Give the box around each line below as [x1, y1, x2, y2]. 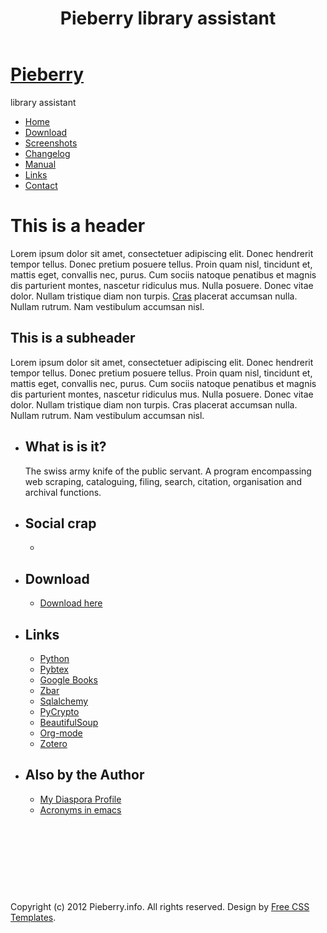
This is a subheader [10, 330, 136, 347]
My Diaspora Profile [39, 793, 122, 805]
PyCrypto [39, 705, 80, 717]
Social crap [24, 515, 97, 532]
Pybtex [39, 663, 69, 675]
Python [39, 652, 70, 664]
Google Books [39, 673, 98, 686]
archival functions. [24, 486, 102, 498]
